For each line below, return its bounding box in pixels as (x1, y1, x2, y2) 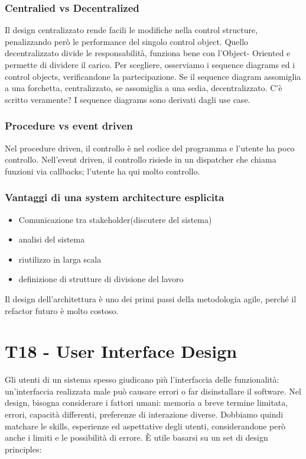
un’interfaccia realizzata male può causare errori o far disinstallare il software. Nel (5, 384, 301, 397)
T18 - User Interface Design (5, 339, 237, 363)
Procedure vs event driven (5, 118, 133, 133)
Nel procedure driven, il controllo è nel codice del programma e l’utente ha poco (5, 141, 295, 154)
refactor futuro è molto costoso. (5, 304, 119, 316)
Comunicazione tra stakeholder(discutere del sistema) (18, 213, 212, 225)
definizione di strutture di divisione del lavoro (18, 273, 184, 285)
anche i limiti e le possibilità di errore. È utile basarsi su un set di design (5, 431, 268, 444)
